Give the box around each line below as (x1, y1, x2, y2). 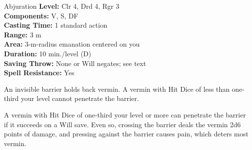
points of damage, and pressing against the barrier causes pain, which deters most (4, 129, 249, 139)
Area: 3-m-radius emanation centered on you (4, 39, 140, 49)
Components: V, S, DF (4, 10, 78, 20)
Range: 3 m (4, 29, 41, 39)
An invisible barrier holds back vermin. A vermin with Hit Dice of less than (4, 83, 230, 94)
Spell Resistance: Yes (4, 67, 75, 78)
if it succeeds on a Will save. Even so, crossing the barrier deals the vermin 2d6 (4, 119, 241, 129)
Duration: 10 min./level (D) (4, 48, 91, 58)
